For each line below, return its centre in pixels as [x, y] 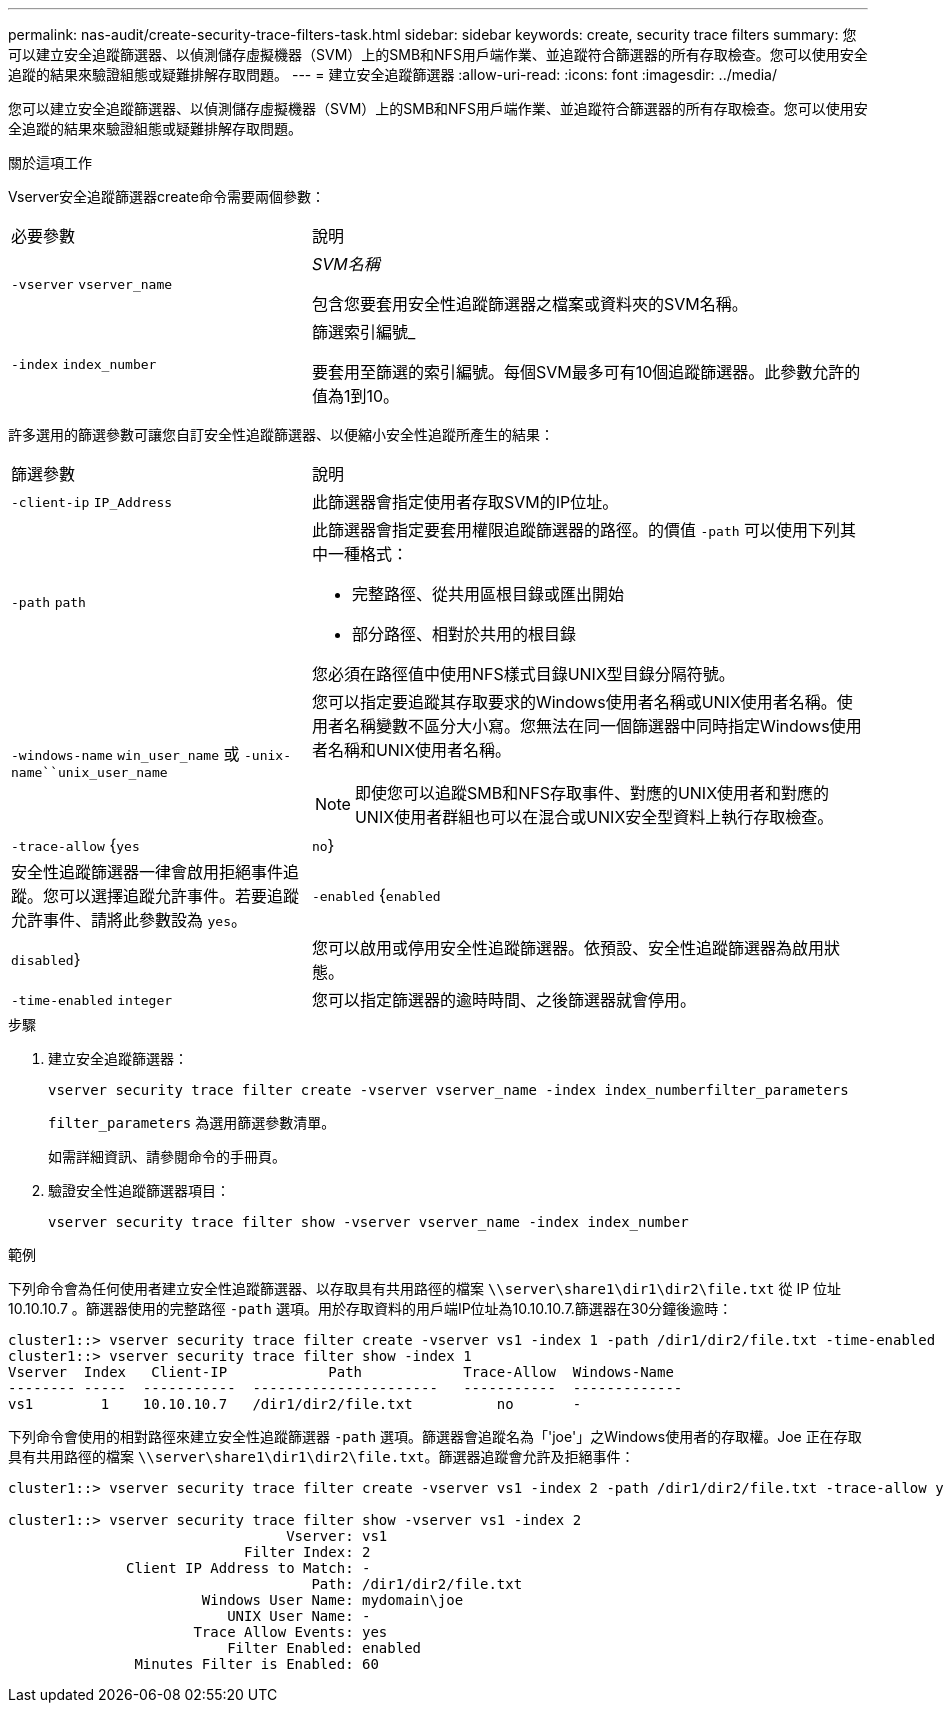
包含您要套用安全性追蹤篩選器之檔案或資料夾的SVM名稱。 [529, 304]
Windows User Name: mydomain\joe [332, 1600]
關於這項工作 [50, 162]
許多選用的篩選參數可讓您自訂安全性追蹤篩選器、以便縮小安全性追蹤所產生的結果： [281, 434]
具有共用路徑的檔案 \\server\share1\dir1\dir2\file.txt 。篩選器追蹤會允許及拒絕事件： [321, 1456]
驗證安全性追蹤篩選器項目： [139, 1190]
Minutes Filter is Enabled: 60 [256, 1664]
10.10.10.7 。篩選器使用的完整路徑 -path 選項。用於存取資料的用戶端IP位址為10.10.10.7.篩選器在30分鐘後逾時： [370, 1308]
